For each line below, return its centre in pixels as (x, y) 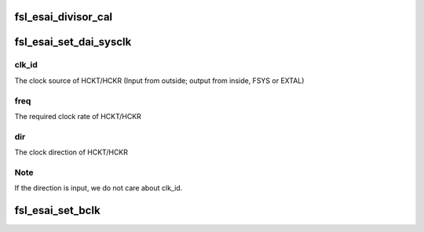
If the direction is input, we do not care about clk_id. (99, 188)
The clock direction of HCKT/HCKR (71, 152)
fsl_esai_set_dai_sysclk (73, 42)
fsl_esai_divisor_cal (64, 17)
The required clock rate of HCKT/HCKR (78, 116)
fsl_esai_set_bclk (58, 210)
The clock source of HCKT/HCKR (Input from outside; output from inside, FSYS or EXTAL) (159, 80)
